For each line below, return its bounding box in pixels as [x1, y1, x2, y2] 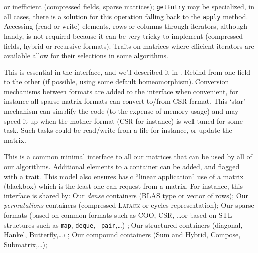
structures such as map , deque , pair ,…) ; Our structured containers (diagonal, [4, 219, 243, 230]
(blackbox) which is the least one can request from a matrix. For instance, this [4, 181, 243, 191]
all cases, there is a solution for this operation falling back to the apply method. [4, 11, 248, 21]
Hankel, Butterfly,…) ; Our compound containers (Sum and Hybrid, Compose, [4, 229, 241, 240]
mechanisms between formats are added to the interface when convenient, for [4, 86, 238, 96]
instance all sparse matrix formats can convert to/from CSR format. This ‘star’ [4, 96, 245, 106]
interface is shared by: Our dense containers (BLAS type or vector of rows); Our [4, 190, 248, 200]
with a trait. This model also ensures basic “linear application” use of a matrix [4, 171, 244, 181]
